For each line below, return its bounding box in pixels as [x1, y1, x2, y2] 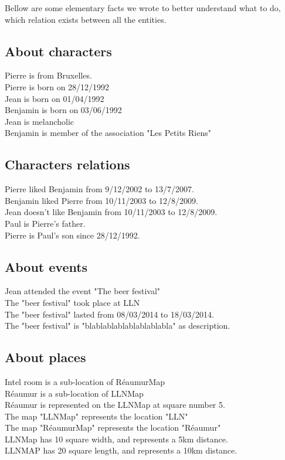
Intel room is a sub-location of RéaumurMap [5, 375, 165, 387]
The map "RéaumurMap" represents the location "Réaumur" [5, 421, 221, 434]
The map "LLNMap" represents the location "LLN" [5, 410, 188, 422]
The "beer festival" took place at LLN [5, 296, 140, 308]
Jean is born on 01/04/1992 [5, 92, 104, 104]
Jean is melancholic [5, 115, 74, 127]
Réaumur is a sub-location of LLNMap [5, 387, 144, 399]
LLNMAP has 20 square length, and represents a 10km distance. [5, 444, 238, 456]
